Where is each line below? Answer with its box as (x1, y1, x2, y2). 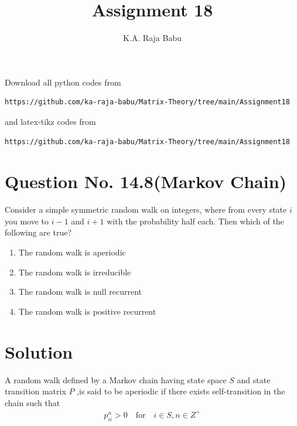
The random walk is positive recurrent (18, 305, 156, 317)
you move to (5, 214, 49, 227)
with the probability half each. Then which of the (107, 214, 284, 227)
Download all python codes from (5, 76, 121, 88)
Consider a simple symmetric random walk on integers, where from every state (5, 203, 287, 216)
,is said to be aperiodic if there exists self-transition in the (77, 385, 285, 397)
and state (237, 373, 271, 386)
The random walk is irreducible (18, 265, 131, 278)
